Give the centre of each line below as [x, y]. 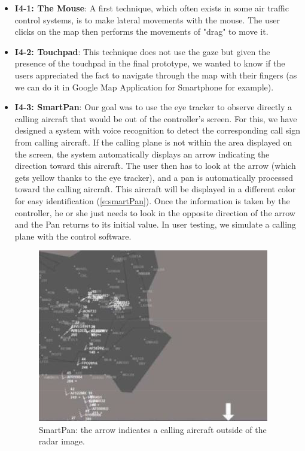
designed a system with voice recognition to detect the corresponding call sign [158, 130]
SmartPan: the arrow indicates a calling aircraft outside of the [152, 429]
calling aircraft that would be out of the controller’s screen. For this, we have [156, 118]
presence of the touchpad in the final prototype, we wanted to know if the [150, 63]
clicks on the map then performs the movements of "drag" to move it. [141, 31]
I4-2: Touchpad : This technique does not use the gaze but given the [142, 51]
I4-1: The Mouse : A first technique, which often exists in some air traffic [152, 8]
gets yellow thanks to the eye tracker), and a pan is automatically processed [154, 177]
